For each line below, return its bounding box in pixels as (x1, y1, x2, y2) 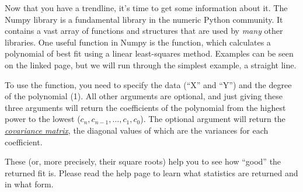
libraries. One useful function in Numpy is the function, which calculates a (5, 36, 271, 48)
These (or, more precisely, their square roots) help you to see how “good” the (5, 155, 281, 167)
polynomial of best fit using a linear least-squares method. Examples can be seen (5, 47, 294, 60)
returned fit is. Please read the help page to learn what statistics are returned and (5, 166, 298, 179)
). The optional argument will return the (140, 113, 285, 125)
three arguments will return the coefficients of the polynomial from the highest (5, 101, 286, 113)
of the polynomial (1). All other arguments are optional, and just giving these (5, 90, 283, 102)
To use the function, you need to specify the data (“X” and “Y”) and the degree (5, 78, 292, 90)
